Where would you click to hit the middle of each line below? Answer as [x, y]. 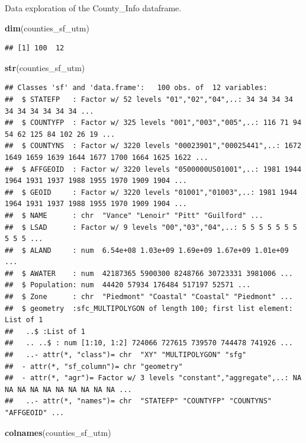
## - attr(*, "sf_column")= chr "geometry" [94, 366]
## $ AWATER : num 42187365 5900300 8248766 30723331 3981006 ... [149, 273]
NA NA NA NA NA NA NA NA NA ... [68, 389]
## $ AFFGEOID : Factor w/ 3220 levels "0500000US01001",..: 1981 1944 [153, 169]
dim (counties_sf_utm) [47, 28]
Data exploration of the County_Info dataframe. [93, 8]
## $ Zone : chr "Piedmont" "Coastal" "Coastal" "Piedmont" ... [149, 297]
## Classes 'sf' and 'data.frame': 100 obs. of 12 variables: [136, 88]
